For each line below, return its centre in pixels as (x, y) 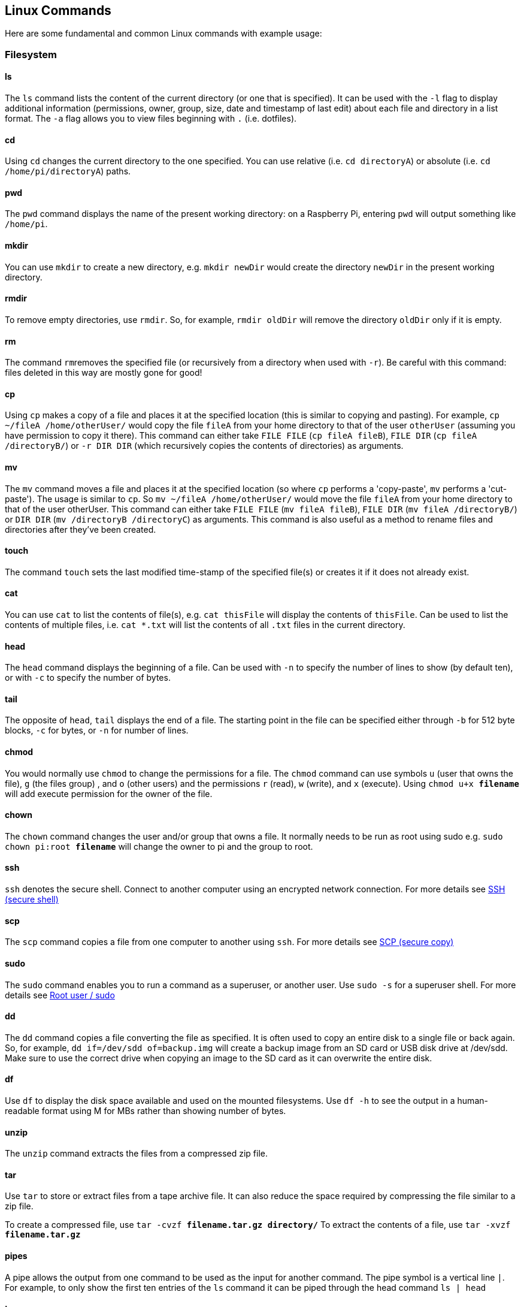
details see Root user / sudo (60, 995)
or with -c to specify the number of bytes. (88, 678)
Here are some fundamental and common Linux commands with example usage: (163, 34)
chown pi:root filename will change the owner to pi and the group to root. (159, 846)
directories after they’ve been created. (81, 529)
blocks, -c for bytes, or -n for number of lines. (97, 731)
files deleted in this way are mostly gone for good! (104, 373)
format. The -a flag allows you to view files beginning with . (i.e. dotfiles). (151, 119)
